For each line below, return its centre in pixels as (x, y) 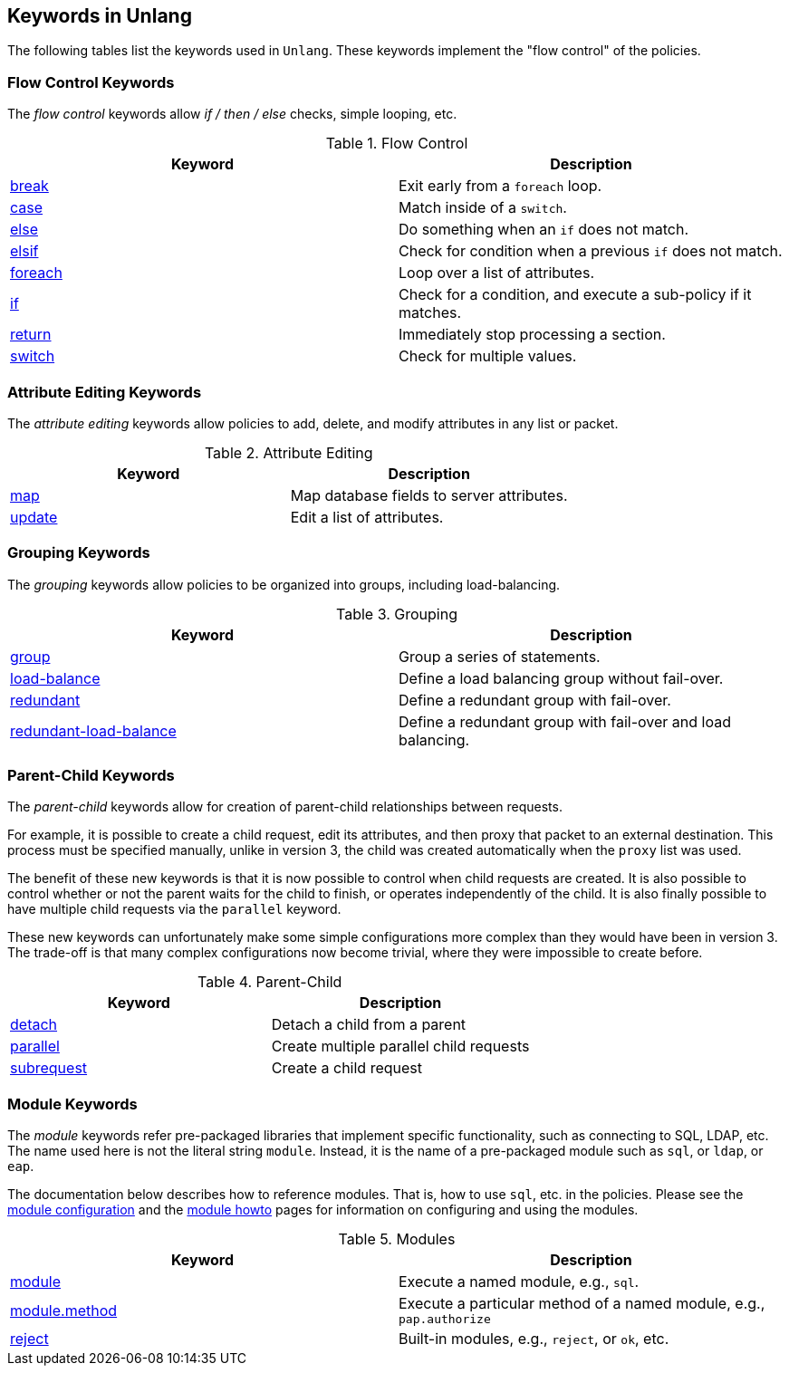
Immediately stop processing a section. (532, 335)
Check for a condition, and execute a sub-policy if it (575, 295)
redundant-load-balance (93, 730)
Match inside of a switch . (483, 208)
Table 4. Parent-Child (270, 982)
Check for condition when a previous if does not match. (591, 251)
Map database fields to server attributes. (429, 495)
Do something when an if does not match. (544, 230)
